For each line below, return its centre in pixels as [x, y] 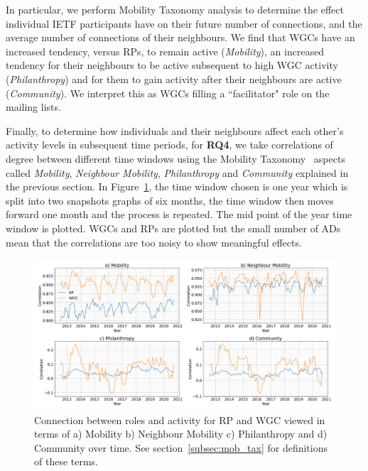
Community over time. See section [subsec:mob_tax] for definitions [181, 447]
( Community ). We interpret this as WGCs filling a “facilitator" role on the [168, 93]
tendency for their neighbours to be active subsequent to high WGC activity [172, 65]
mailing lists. [33, 107]
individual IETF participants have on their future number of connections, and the [184, 23]
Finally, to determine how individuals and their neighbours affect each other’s [175, 130]
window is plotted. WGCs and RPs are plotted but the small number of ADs [173, 228]
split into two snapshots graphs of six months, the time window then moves [170, 200]
